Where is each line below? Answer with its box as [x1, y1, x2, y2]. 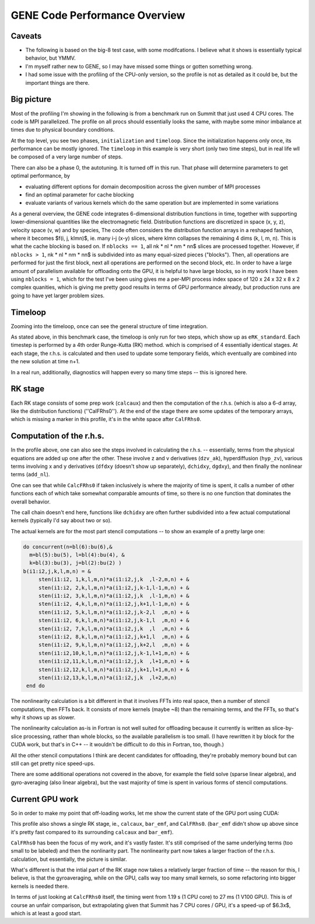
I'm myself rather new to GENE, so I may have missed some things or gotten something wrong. [25, 63, 253, 70]
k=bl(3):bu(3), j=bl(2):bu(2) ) [29, 560, 122, 567]
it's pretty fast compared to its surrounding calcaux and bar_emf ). [10, 828, 174, 836]
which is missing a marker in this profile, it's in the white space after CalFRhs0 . [10, 416, 201, 423]
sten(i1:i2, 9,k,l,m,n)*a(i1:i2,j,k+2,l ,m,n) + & [38, 642, 190, 649]
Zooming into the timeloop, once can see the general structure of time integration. [10, 322, 208, 330]
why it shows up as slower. [10, 714, 76, 721]
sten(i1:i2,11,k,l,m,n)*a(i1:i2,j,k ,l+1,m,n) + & [38, 658, 190, 665]
